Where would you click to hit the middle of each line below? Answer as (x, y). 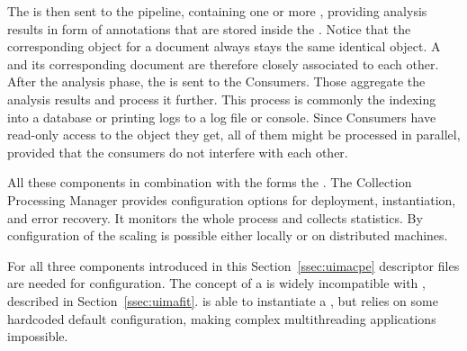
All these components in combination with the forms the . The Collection (210, 182)
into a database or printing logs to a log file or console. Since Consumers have (222, 117)
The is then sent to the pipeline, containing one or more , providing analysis (217, 11)
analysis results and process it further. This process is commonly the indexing (222, 99)
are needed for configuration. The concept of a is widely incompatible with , (216, 283)
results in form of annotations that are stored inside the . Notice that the (209, 28)
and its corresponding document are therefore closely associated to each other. (223, 63)
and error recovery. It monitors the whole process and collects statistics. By (215, 217)
